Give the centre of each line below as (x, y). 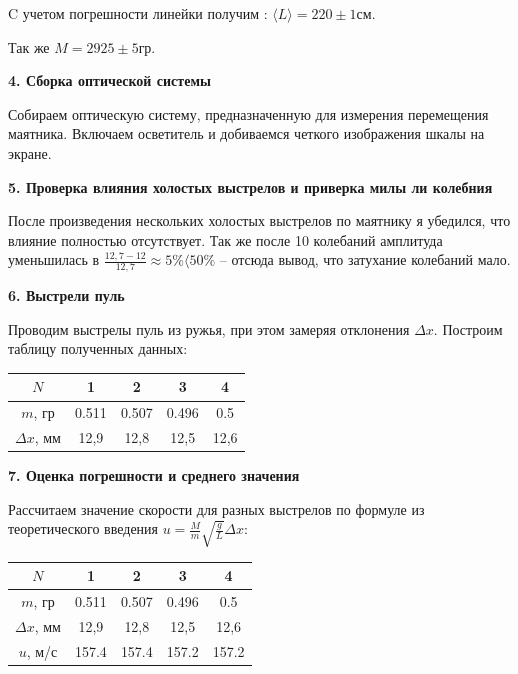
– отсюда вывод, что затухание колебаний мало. (365, 259)
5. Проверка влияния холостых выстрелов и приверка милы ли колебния (250, 186)
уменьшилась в (54, 259)
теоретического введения (83, 528)
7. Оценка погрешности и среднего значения (154, 475)
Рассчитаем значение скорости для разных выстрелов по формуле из (216, 508)
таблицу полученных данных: (98, 348)
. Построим (468, 328)
